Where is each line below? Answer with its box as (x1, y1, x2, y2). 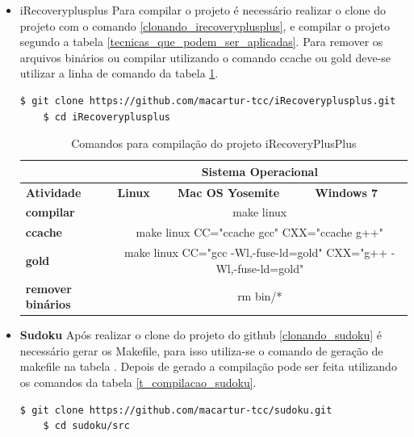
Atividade (25, 183, 82, 200)
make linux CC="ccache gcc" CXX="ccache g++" (136, 224, 383, 241)
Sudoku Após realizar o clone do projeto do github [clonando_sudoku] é (19, 326, 382, 343)
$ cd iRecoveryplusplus (43, 111, 170, 123)
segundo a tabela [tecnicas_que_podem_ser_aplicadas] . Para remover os (19, 33, 383, 50)
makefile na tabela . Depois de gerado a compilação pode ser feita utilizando (19, 358, 397, 375)
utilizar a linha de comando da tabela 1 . (19, 65, 219, 82)
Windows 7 (315, 183, 378, 200)
